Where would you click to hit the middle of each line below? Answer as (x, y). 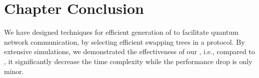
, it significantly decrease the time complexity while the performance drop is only (128, 61)
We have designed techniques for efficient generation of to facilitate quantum (121, 32)
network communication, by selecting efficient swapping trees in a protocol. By (124, 41)
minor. (14, 71)
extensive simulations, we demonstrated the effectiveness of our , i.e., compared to (129, 51)
